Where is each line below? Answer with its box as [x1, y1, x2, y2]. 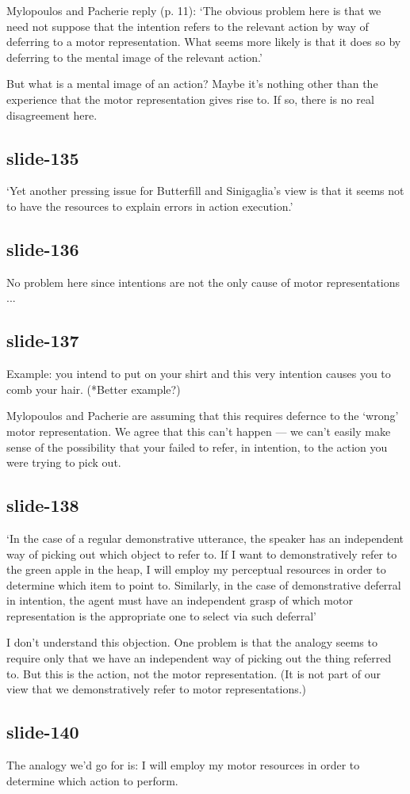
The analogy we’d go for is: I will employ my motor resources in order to [6, 757, 360, 773]
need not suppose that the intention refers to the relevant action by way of [6, 17, 369, 34]
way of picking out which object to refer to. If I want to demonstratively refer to [6, 545, 397, 562]
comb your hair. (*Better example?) [6, 380, 181, 397]
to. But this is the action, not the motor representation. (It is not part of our [6, 665, 381, 681]
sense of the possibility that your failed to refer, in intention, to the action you [6, 438, 388, 455]
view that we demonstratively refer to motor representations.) [6, 681, 307, 697]
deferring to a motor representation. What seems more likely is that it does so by [6, 33, 401, 50]
